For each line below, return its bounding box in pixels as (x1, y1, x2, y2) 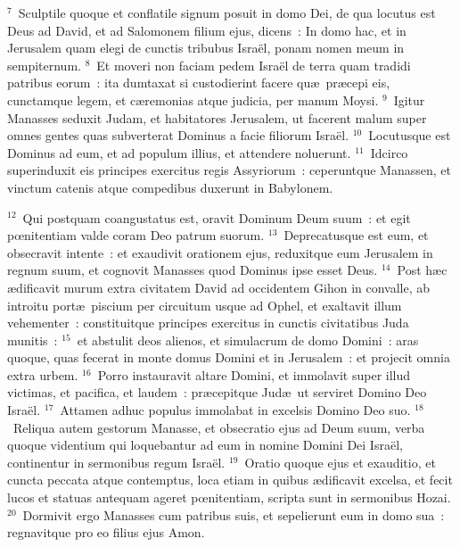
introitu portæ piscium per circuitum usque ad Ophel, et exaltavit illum (7, 295, 402, 314)
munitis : (7, 330, 58, 349)
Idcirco (370, 143, 408, 162)
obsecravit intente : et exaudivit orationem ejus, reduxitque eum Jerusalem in (7, 243, 433, 261)
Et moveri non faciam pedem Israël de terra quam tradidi (96, 55, 411, 74)
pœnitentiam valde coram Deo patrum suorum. (7, 226, 265, 244)
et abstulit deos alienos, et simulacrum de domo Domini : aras (77, 330, 419, 349)
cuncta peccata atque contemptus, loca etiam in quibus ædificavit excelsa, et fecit (7, 470, 453, 489)
